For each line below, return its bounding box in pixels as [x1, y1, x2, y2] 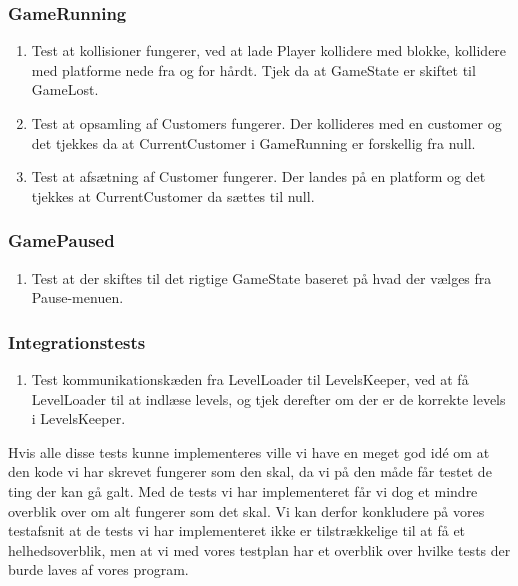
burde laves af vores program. [8, 559, 189, 580]
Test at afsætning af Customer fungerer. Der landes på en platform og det [31, 166, 486, 187]
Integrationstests [8, 329, 146, 354]
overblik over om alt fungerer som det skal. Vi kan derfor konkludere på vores [8, 500, 485, 521]
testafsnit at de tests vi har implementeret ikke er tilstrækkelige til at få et [8, 520, 466, 541]
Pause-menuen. [31, 287, 124, 308]
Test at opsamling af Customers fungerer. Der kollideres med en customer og [31, 113, 502, 133]
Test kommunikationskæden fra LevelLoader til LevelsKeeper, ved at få [31, 369, 469, 389]
